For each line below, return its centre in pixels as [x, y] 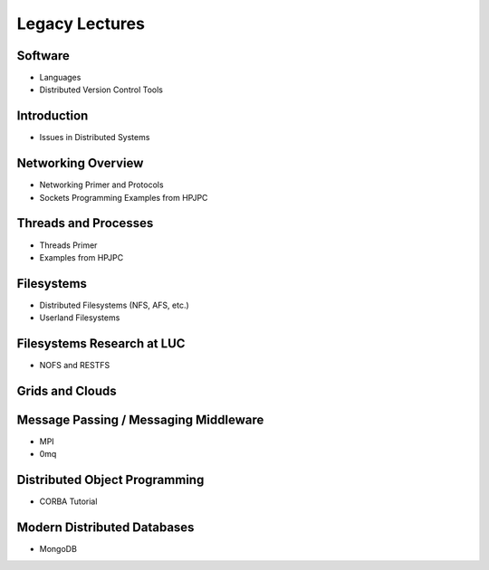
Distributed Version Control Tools [101, 90]
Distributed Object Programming [110, 480]
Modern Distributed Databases [105, 528]
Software [43, 56]
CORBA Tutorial [68, 501]
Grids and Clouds [67, 390]
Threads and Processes [85, 223]
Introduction [53, 116]
